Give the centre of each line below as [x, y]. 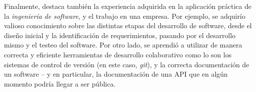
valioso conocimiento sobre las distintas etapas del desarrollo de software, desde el [128, 25]
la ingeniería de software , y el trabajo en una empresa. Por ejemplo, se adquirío [125, 16]
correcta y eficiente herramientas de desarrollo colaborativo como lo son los [118, 54]
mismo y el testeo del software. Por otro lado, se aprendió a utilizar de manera [123, 45]
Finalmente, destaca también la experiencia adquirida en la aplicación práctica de [128, 6]
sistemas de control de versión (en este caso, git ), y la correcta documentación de [127, 64]
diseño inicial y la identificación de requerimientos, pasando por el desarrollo [120, 35]
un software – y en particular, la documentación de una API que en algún [116, 74]
